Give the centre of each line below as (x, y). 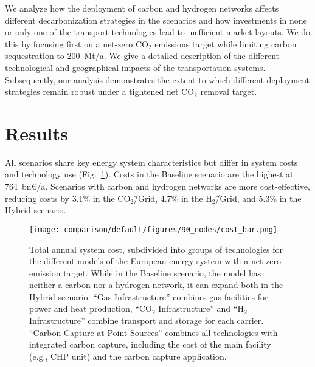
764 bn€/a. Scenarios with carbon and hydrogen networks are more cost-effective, (157, 186)
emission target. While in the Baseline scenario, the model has (145, 273)
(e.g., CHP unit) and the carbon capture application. (128, 356)
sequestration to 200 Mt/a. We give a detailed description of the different (142, 56)
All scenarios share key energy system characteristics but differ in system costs (151, 162)
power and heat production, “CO (91, 308)
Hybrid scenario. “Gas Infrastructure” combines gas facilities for (149, 296)
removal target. (229, 91)
